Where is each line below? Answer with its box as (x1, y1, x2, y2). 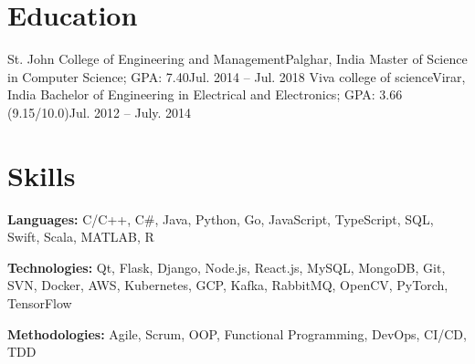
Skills (7, 156, 76, 193)
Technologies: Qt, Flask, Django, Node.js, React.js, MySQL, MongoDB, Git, (7, 257, 446, 276)
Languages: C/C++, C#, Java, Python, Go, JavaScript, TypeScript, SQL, (7, 209, 434, 228)
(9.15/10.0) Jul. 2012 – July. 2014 (7, 102, 192, 121)
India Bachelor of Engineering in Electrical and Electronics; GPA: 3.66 (7, 85, 403, 104)
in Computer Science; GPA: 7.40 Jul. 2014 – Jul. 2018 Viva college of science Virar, (7, 67, 466, 86)
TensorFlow (7, 294, 72, 312)
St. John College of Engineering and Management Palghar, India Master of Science (7, 49, 468, 68)
